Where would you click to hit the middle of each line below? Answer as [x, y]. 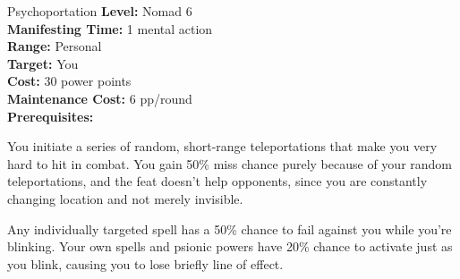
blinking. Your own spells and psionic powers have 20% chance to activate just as [230, 246]
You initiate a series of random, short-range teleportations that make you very [222, 146]
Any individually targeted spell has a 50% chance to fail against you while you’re [230, 228]
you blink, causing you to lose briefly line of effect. [145, 263]
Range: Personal [55, 46]
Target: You [43, 63]
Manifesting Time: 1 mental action [110, 28]
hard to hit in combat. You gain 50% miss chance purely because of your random [230, 163]
